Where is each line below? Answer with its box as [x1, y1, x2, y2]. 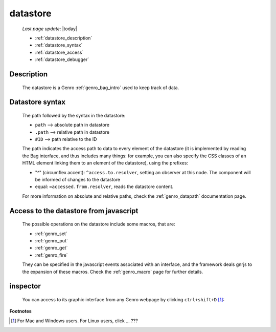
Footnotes [9, 308, 32, 315]
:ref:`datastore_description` [35, 35, 93, 41]
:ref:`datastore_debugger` [35, 56, 89, 63]
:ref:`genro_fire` [35, 252, 68, 258]
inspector [9, 282, 41, 291]
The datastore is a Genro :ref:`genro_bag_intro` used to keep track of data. [22, 85, 179, 91]
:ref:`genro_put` [35, 238, 68, 244]
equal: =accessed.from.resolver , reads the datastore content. [35, 183, 174, 190]
